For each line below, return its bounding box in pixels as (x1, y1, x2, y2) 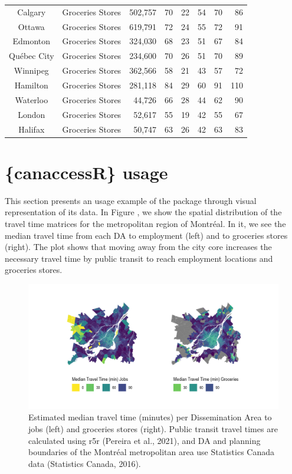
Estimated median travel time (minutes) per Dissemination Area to (28, 411, 272, 423)
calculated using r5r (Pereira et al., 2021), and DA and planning (28, 434, 261, 446)
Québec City (9, 50, 54, 62)
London (18, 108, 45, 120)
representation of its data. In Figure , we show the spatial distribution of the (5, 206, 282, 218)
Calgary (17, 5, 46, 18)
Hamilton (14, 78, 48, 91)
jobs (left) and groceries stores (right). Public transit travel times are (28, 423, 278, 435)
